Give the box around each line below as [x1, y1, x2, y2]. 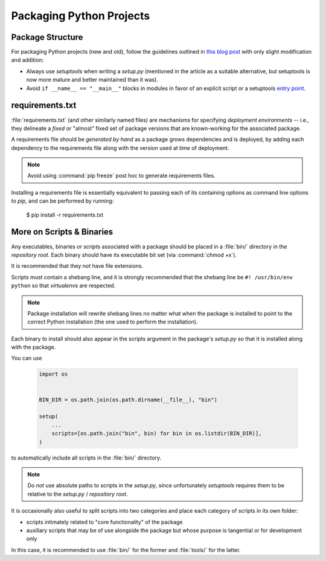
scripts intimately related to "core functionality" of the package [26, 518, 183, 525]
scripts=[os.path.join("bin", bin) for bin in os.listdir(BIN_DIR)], [51, 430, 262, 437]
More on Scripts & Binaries [11, 227, 113, 237]
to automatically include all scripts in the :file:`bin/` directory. [11, 454, 162, 461]
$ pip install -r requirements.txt [26, 211, 104, 218]
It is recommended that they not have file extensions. [11, 262, 144, 270]
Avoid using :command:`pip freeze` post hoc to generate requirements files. [27, 172, 216, 180]
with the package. [11, 343, 56, 351]
